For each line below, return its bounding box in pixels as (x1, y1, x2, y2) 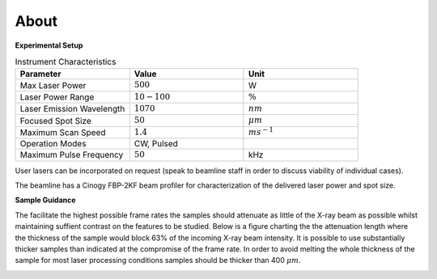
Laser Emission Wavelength (19, 104, 125, 115)
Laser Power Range (19, 91, 95, 103)
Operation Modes (19, 138, 87, 150)
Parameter (19, 69, 62, 80)
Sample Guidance (15, 195, 76, 205)
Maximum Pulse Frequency (19, 150, 124, 161)
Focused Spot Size (19, 115, 92, 126)
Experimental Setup (15, 40, 83, 50)
